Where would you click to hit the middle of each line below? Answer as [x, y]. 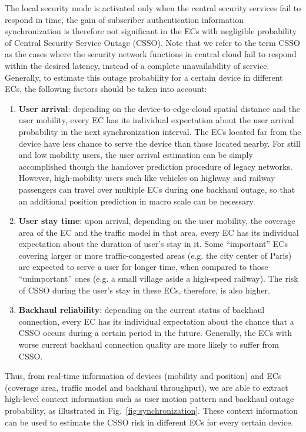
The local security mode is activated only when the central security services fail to [153, 8]
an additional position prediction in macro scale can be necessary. [137, 201]
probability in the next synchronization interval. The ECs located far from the [160, 131]
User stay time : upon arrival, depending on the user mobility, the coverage [157, 221]
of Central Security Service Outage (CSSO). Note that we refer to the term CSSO [152, 42]
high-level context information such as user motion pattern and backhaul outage [149, 399]
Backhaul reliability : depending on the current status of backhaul [142, 310]
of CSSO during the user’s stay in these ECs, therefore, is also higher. [144, 290]
